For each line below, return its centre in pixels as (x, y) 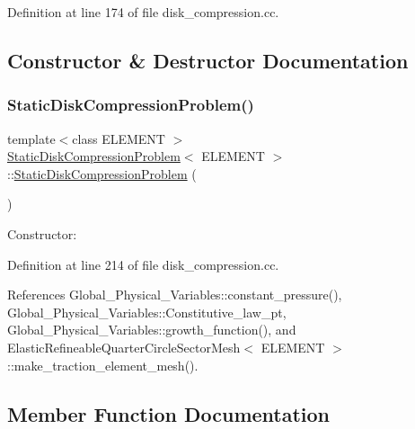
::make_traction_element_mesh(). (103, 365)
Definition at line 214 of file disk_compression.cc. (143, 264)
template (31, 138)
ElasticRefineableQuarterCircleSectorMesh (124, 347)
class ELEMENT (119, 138)
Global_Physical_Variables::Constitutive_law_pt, (147, 312)
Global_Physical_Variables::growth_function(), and (152, 330)
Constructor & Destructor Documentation (208, 60)
